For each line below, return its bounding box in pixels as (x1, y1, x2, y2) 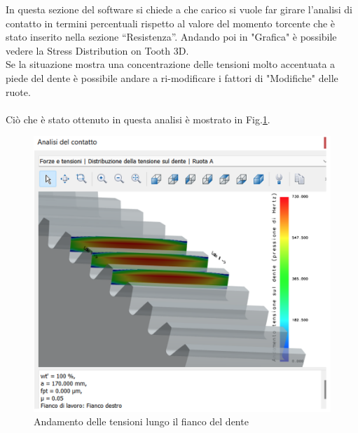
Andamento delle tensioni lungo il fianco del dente (34, 414, 249, 429)
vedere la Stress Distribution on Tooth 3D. (6, 43, 189, 57)
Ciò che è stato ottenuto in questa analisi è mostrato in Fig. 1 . (6, 111, 270, 126)
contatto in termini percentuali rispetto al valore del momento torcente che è (6, 15, 336, 30)
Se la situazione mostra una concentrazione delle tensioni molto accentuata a (6, 57, 336, 71)
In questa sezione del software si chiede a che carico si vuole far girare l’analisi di (6, 2, 352, 16)
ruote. (6, 84, 31, 99)
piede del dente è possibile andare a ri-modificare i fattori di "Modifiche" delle (6, 70, 338, 85)
